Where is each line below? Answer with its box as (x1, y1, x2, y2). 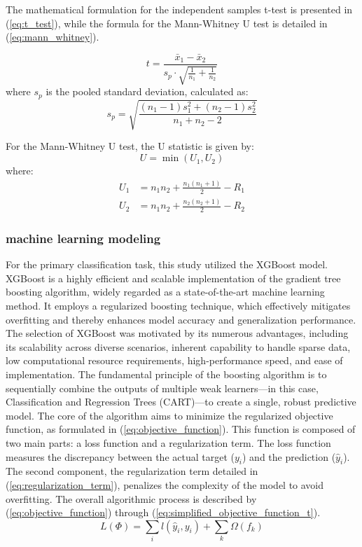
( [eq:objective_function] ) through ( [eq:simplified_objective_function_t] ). (6, 505, 321, 520)
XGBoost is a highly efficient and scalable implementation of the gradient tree (6, 270, 341, 285)
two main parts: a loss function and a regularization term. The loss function (6, 435, 331, 450)
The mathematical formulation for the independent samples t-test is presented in (6, 2, 353, 16)
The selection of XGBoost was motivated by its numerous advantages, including (6, 326, 349, 340)
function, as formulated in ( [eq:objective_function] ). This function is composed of (6, 422, 356, 436)
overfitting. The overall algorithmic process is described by (6, 491, 257, 506)
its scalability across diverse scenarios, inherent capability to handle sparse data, (6, 339, 351, 354)
